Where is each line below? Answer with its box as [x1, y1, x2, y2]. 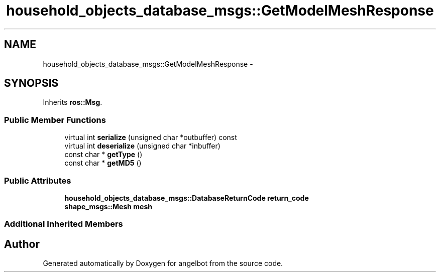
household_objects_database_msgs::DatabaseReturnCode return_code [64, 193, 309, 202]
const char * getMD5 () [64, 159, 142, 168]
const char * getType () [64, 150, 143, 159]
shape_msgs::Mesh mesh [64, 202, 152, 211]
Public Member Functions [4, 114, 106, 125]
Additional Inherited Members [4, 219, 123, 229]
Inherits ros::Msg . [43, 98, 102, 107]
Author [4, 237, 40, 250]
